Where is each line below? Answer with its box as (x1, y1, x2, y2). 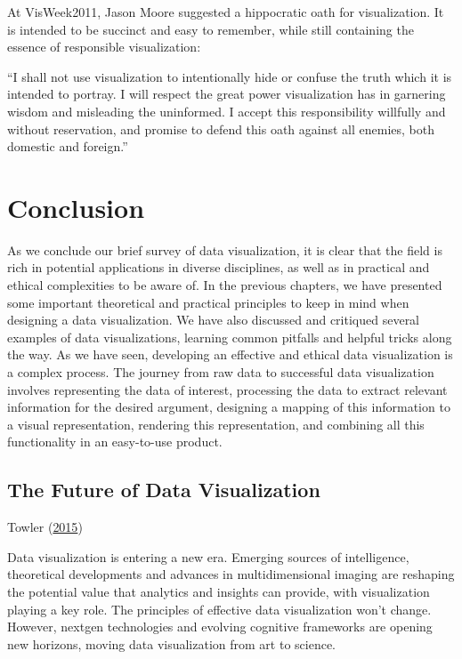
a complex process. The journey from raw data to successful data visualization (7, 363, 434, 382)
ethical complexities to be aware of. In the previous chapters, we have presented (7, 276, 442, 294)
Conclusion (7, 189, 145, 225)
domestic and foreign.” (7, 137, 128, 156)
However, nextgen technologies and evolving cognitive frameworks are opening (7, 617, 433, 636)
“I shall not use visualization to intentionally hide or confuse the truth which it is (7, 67, 452, 85)
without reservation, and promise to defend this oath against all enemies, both (7, 119, 435, 138)
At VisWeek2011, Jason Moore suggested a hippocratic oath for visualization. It (7, 3, 444, 20)
